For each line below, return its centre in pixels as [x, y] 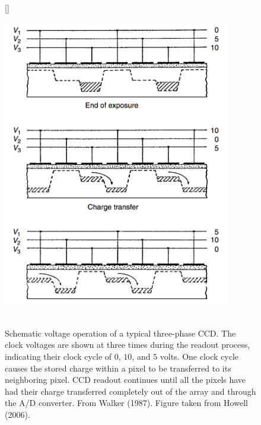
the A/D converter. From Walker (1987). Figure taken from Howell [126, 403]
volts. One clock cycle [199, 356]
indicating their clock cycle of [58, 356]
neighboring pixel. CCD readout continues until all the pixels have [125, 380]
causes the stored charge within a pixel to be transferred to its [118, 368]
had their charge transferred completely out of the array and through [130, 391]
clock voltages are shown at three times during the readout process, [128, 345]
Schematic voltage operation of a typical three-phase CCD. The [120, 333]
